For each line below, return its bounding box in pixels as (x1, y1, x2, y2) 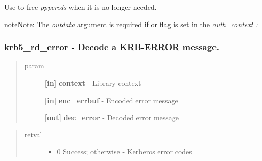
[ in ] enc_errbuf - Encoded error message (44, 95, 178, 105)
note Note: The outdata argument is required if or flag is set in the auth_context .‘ (4, 18, 258, 29)
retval (24, 129, 42, 140)
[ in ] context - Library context (44, 78, 141, 88)
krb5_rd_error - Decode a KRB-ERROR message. (4, 40, 220, 53)
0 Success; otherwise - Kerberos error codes (57, 146, 192, 157)
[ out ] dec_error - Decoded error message (44, 112, 179, 123)
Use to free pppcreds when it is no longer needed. (4, 2, 157, 12)
